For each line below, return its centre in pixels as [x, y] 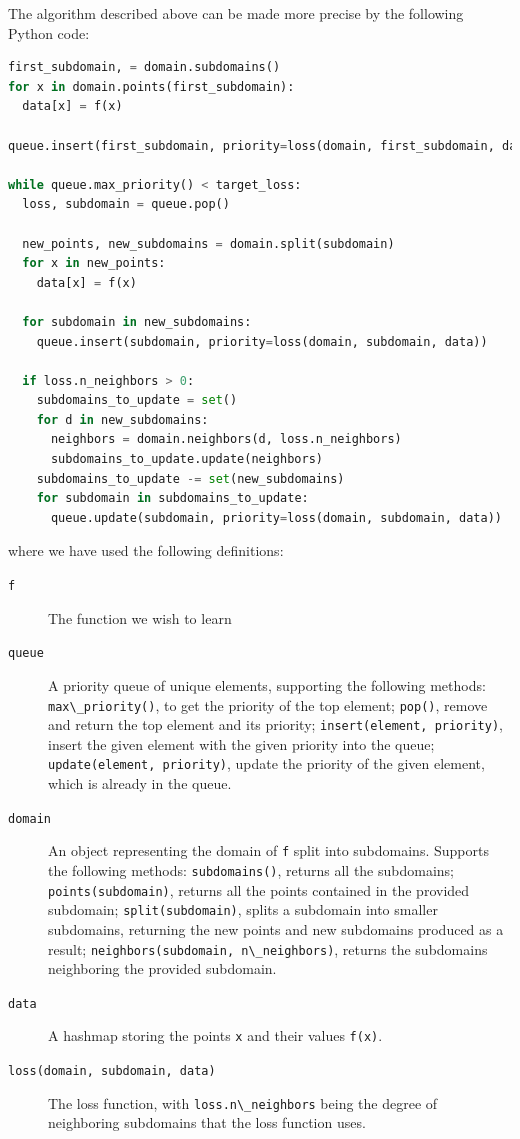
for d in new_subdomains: [122, 419]
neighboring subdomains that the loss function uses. [207, 1122]
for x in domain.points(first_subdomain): [151, 86]
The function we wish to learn [140, 617]
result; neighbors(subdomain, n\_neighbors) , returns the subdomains [268, 948]
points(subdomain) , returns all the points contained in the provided [259, 889]
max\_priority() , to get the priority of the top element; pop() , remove [268, 704]
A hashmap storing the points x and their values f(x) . [215, 1035]
